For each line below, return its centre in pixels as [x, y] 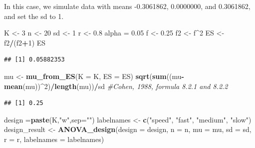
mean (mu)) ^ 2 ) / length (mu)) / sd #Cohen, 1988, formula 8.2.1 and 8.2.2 [116, 86]
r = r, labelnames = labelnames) [54, 139]
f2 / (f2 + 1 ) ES [25, 42]
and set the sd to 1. [34, 16]
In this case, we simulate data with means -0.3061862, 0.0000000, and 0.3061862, [127, 6]
